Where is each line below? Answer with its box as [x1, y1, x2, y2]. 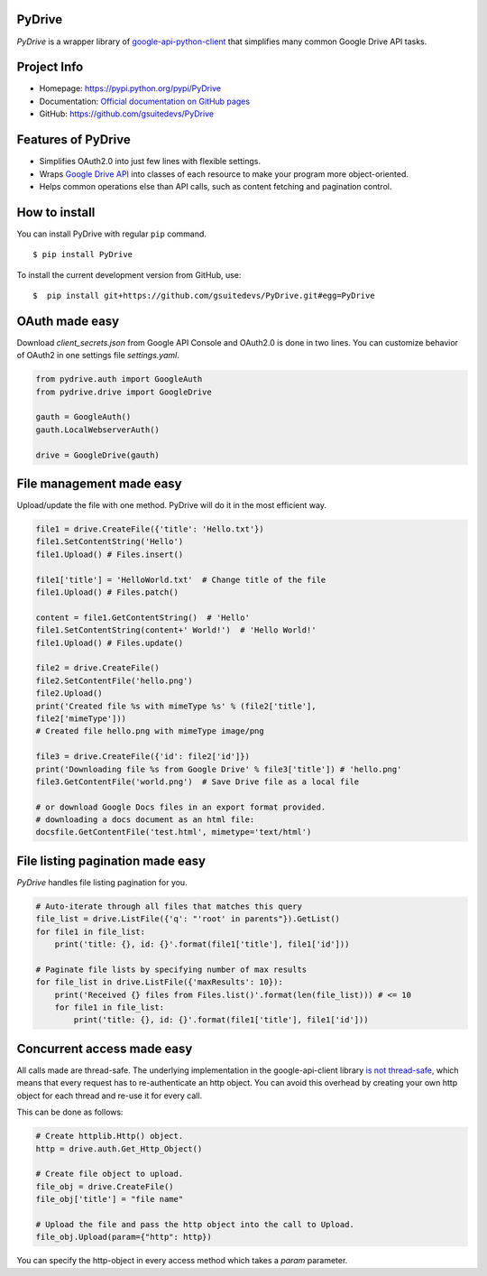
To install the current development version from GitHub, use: [16, 269, 242, 280]
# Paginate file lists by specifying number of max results [35, 964, 308, 975]
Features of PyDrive [16, 132, 131, 148]
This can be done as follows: [16, 1106, 124, 1118]
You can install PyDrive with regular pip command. [16, 228, 207, 239]
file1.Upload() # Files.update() [35, 637, 184, 648]
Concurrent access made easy [16, 1040, 193, 1056]
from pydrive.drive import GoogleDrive [35, 386, 212, 397]
